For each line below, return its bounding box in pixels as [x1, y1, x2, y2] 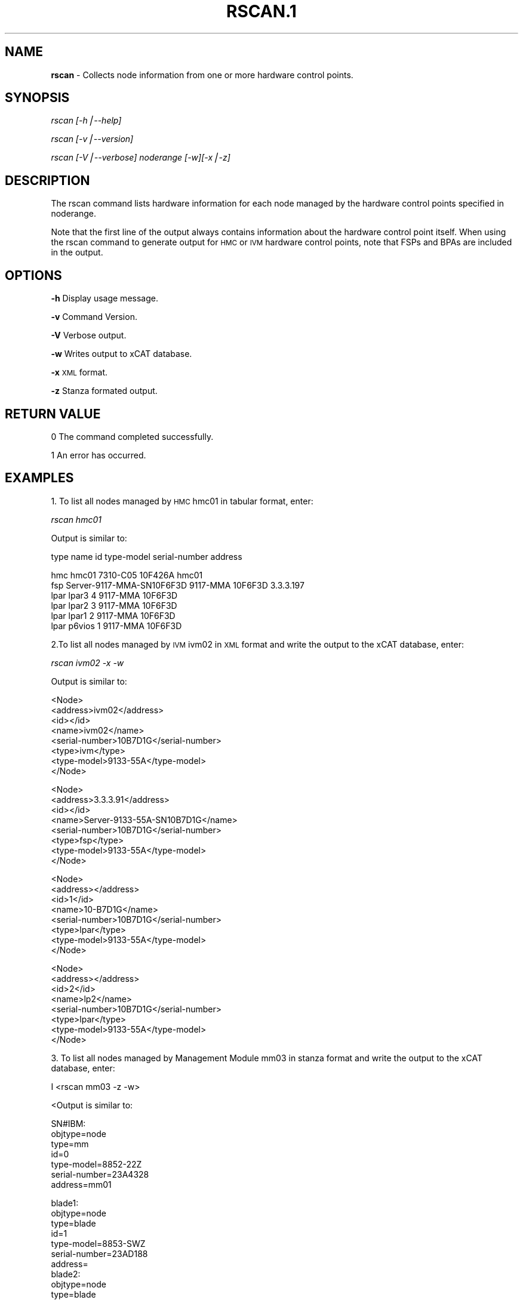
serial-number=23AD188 [51, 1248, 148, 1259]
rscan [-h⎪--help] [51, 115, 122, 126]
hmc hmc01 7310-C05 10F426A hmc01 [51, 569, 203, 580]
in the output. [51, 247, 103, 258]
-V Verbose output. [51, 330, 127, 341]
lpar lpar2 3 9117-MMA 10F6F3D [51, 600, 177, 611]
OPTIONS [5, 267, 62, 283]
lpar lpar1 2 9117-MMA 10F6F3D [51, 610, 176, 621]
